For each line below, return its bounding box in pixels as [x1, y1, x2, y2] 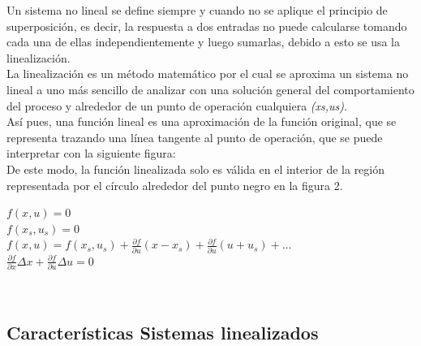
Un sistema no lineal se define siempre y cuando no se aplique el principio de [6, 2, 388, 18]
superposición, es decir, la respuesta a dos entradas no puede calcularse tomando [6, 17, 407, 34]
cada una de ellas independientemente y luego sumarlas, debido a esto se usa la [6, 33, 401, 50]
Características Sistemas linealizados [6, 319, 319, 344]
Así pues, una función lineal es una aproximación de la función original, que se [6, 113, 397, 130]
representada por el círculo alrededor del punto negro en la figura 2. [6, 176, 343, 193]
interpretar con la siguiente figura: [6, 145, 176, 162]
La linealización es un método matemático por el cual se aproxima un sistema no [6, 65, 409, 82]
